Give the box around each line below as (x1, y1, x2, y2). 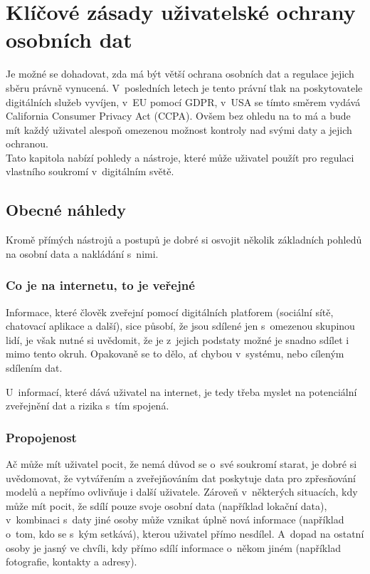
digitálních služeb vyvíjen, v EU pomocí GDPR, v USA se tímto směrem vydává (6, 94, 361, 109)
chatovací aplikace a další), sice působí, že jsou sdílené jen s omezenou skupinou (6, 318, 355, 333)
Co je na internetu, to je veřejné (6, 276, 195, 294)
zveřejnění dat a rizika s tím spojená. (6, 398, 169, 413)
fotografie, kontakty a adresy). (6, 554, 137, 569)
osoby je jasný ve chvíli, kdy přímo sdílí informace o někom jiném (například (6, 540, 341, 555)
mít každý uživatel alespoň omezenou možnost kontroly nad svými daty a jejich (6, 122, 352, 137)
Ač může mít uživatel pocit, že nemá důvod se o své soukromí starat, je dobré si (6, 456, 357, 471)
